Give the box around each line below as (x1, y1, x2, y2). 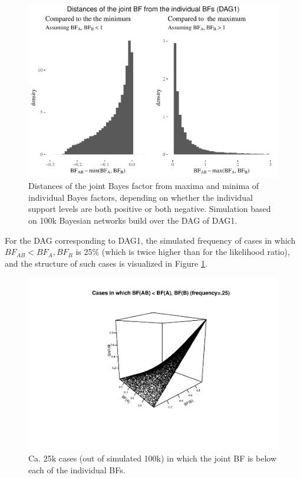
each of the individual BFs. (28, 464, 126, 476)
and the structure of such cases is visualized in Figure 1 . (5, 257, 207, 269)
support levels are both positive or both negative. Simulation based (28, 203, 271, 215)
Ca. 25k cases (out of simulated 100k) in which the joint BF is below (28, 452, 277, 464)
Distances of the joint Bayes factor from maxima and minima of (28, 180, 259, 192)
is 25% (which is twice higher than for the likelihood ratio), (75, 245, 290, 258)
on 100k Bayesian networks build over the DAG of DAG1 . (28, 214, 238, 226)
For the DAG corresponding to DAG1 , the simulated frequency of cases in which (5, 234, 296, 246)
